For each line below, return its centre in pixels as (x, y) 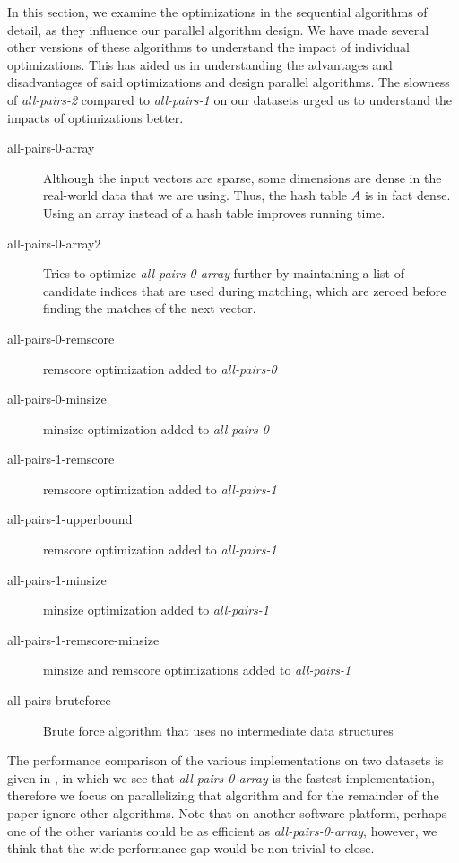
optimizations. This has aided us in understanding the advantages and (200, 64)
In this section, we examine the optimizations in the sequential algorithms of (217, 12)
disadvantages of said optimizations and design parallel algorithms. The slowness (229, 82)
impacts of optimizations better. (95, 117)
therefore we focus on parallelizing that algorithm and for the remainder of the (223, 795)
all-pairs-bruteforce (59, 700)
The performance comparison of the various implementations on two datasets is (225, 760)
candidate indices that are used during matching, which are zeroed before (245, 290)
